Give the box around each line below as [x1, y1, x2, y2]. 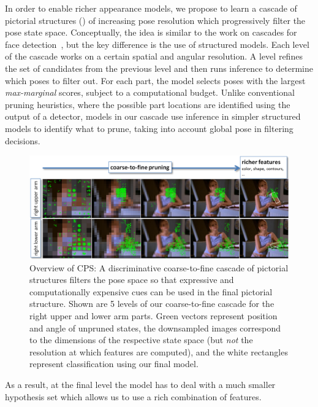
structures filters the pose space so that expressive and [29, 273, 234, 286]
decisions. [5, 134, 40, 147]
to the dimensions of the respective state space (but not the [29, 333, 253, 346]
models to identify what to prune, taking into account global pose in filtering [5, 122, 293, 134]
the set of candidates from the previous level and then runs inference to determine [5, 61, 313, 74]
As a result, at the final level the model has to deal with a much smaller [5, 378, 276, 390]
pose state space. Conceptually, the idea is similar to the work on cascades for [5, 26, 297, 39]
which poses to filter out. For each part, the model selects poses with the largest [5, 74, 306, 87]
